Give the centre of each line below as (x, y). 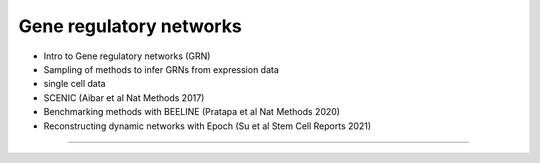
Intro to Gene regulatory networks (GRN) (127, 56)
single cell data (74, 84)
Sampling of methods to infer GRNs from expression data (161, 69)
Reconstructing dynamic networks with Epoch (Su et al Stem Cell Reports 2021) (207, 126)
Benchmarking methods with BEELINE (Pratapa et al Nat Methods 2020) (191, 112)
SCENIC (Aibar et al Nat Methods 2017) (124, 97)
